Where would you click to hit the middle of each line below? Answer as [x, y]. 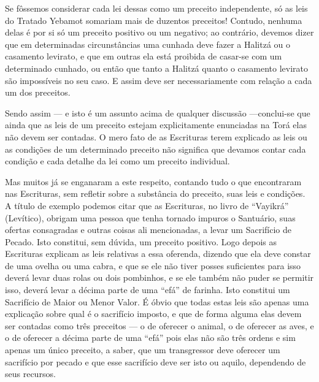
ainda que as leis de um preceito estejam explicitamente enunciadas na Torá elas [156, 125]
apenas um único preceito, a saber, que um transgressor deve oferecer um [143, 350]
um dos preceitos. [38, 92]
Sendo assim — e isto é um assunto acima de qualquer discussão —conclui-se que [158, 113]
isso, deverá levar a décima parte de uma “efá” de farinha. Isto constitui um [148, 290]
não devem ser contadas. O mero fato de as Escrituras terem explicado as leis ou [156, 136]
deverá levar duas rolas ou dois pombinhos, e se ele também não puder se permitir [159, 277]
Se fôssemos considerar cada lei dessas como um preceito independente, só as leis [156, 8]
